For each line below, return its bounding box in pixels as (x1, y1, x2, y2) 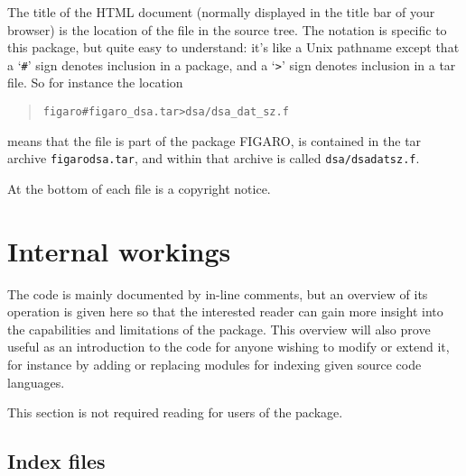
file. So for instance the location (7, 73, 183, 92)
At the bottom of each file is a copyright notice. (7, 178, 271, 197)
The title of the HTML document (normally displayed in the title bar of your (7, 3, 435, 21)
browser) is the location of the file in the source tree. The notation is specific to (7, 20, 447, 39)
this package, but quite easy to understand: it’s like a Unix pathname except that (7, 38, 460, 57)
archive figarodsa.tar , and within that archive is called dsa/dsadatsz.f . (7, 149, 420, 168)
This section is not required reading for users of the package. (7, 403, 343, 422)
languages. (7, 372, 65, 391)
